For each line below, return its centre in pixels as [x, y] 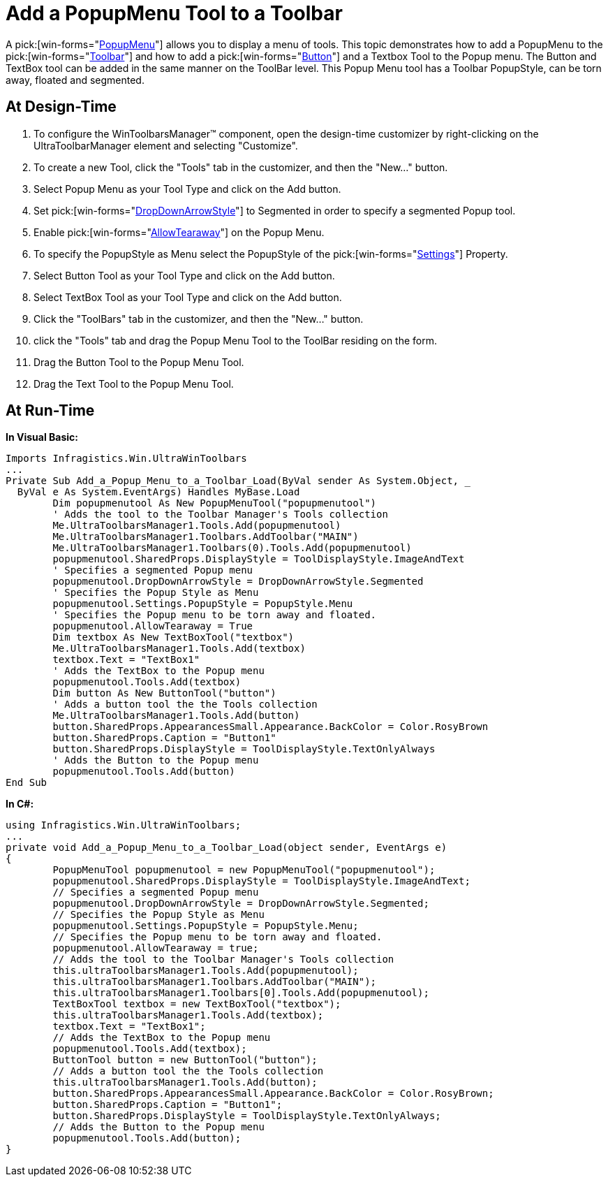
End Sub [27, 783]
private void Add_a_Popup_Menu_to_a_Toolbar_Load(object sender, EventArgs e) [227, 848]
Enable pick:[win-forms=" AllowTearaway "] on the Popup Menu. [179, 232]
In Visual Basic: [42, 437]
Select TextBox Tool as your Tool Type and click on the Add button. [188, 297]
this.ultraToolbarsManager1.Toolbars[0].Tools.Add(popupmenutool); [241, 993]
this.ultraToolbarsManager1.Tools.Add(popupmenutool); [206, 971]
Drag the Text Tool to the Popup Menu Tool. [134, 384]
